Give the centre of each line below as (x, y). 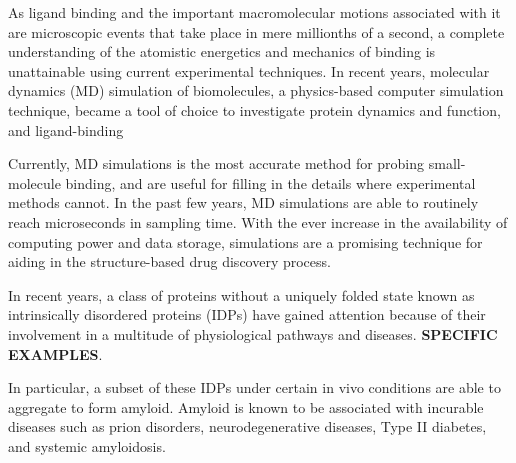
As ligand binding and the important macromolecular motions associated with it (254, 12)
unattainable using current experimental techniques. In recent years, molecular (249, 70)
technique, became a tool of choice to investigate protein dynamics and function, (254, 109)
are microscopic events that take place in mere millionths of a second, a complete (256, 31)
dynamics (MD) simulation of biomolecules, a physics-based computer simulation (256, 90)
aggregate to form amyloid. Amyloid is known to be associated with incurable (246, 406)
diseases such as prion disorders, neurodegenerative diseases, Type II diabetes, (247, 426)
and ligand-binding (66, 129)
